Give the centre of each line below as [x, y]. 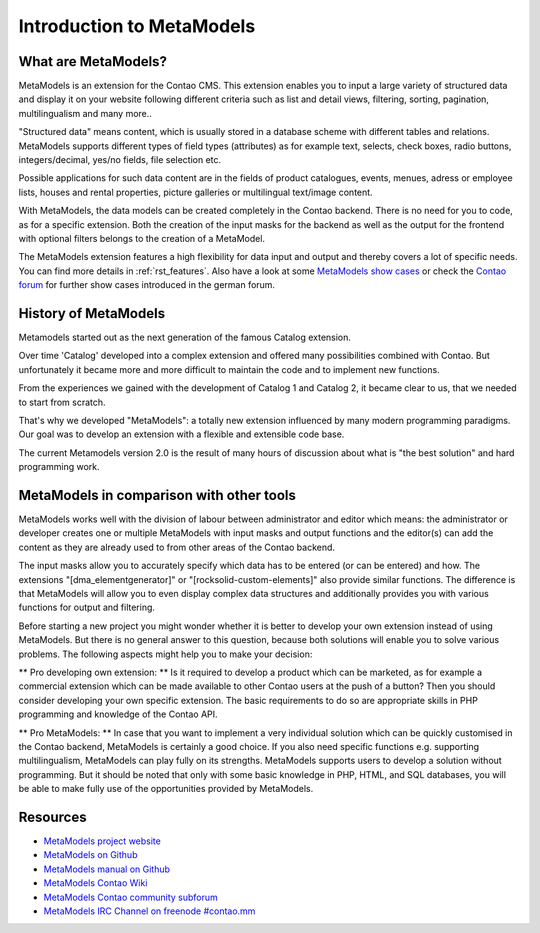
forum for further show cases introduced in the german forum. [146, 285]
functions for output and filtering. [86, 607]
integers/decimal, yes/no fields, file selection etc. [120, 160]
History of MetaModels [91, 313]
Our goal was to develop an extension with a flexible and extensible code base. [181, 434]
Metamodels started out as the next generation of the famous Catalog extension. [185, 337]
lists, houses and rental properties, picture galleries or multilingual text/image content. [196, 192]
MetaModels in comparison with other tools [157, 495]
